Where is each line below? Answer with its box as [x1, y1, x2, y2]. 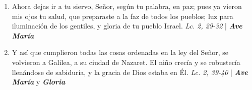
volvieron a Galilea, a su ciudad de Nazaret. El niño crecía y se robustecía [12, 56, 240, 67]
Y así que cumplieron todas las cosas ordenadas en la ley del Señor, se [12, 47, 228, 57]
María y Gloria [12, 76, 66, 87]
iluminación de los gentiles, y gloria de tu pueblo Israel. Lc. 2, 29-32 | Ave [12, 20, 242, 31]
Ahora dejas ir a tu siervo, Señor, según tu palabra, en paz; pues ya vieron [12, 1, 242, 11]
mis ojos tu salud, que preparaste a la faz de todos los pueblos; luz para [12, 10, 233, 21]
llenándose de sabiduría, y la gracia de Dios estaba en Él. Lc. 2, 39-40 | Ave [12, 66, 248, 77]
